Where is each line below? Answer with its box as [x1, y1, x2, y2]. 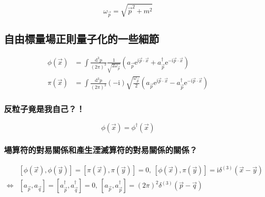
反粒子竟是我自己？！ [4, 103, 85, 115]
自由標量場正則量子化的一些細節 [4, 31, 159, 46]
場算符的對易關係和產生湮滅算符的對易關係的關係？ [4, 144, 198, 156]
